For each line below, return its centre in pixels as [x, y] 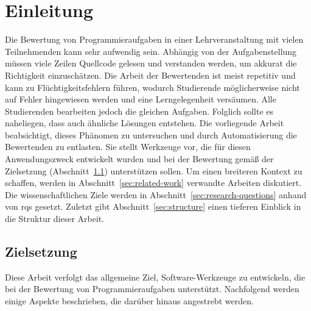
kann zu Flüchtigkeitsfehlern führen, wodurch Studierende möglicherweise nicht [152, 87]
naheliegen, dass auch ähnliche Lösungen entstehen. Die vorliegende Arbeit [145, 123]
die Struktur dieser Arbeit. [55, 219]
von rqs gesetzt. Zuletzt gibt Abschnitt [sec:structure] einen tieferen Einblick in [153, 206]
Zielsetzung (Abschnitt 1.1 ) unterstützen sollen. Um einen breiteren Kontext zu [154, 170]
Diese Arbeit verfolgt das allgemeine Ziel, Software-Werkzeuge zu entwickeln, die [155, 277]
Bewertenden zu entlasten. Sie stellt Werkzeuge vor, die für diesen [128, 147]
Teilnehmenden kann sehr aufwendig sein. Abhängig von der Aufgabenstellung [151, 51]
